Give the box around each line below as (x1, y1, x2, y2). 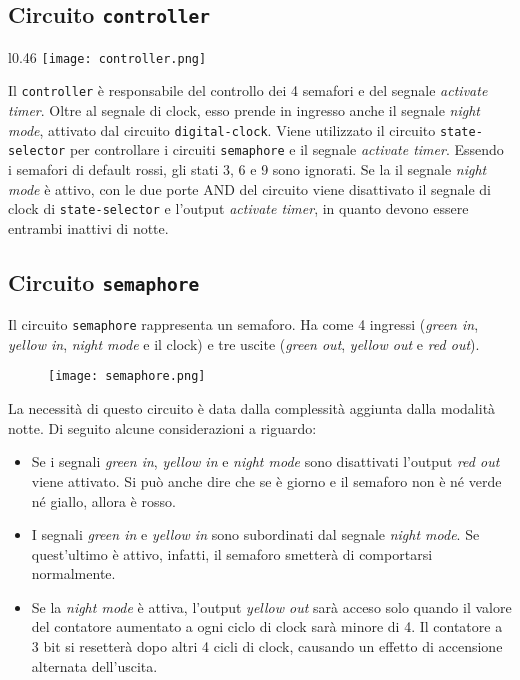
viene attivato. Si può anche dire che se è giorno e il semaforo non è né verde (31, 470, 502, 491)
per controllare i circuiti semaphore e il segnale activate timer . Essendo (69, 139, 504, 160)
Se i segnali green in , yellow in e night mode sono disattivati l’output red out (31, 451, 500, 472)
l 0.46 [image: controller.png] (8, 46, 207, 67)
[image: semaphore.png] (48, 369, 206, 384)
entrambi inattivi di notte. (8, 217, 169, 238)
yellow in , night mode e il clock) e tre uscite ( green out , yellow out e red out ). (8, 333, 480, 354)
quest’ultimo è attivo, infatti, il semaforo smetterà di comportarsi (31, 543, 433, 564)
